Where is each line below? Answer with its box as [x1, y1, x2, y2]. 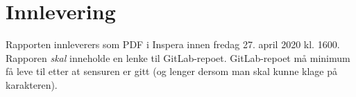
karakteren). [6, 77, 58, 91]
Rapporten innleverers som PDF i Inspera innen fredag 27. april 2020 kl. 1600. [6, 37, 340, 52]
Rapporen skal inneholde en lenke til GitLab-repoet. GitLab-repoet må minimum [6, 50, 350, 65]
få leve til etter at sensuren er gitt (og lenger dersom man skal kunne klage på [6, 64, 338, 78]
